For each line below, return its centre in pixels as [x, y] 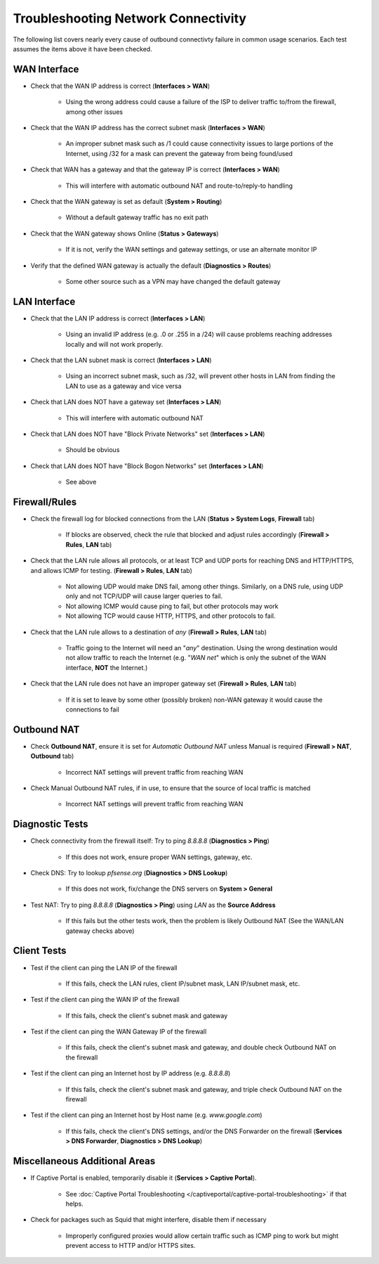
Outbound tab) [52, 756]
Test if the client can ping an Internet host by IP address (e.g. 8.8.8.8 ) [131, 1073]
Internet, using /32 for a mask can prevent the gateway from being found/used [179, 153]
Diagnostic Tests [51, 824]
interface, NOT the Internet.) [107, 667]
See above [81, 482]
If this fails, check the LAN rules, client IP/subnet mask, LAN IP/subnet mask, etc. [183, 984]
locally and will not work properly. [114, 344]
